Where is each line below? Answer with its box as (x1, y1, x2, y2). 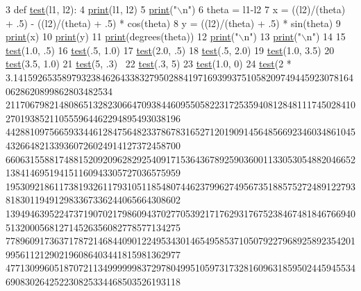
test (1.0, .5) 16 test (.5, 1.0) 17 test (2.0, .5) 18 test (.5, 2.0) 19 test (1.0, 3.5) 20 (6, 42, 335, 57)
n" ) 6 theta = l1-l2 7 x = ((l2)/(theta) (182, 2, 346, 16)
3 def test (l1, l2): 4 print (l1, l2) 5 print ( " (6, 2, 177, 16)
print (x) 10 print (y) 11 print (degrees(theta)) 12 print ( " (6, 29, 239, 44)
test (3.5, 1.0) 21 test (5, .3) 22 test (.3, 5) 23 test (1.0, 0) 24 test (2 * (6, 56, 292, 71)
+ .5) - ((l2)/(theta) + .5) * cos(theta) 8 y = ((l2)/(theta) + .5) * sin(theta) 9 (6, 15, 341, 30)
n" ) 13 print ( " (244, 29, 301, 44)
